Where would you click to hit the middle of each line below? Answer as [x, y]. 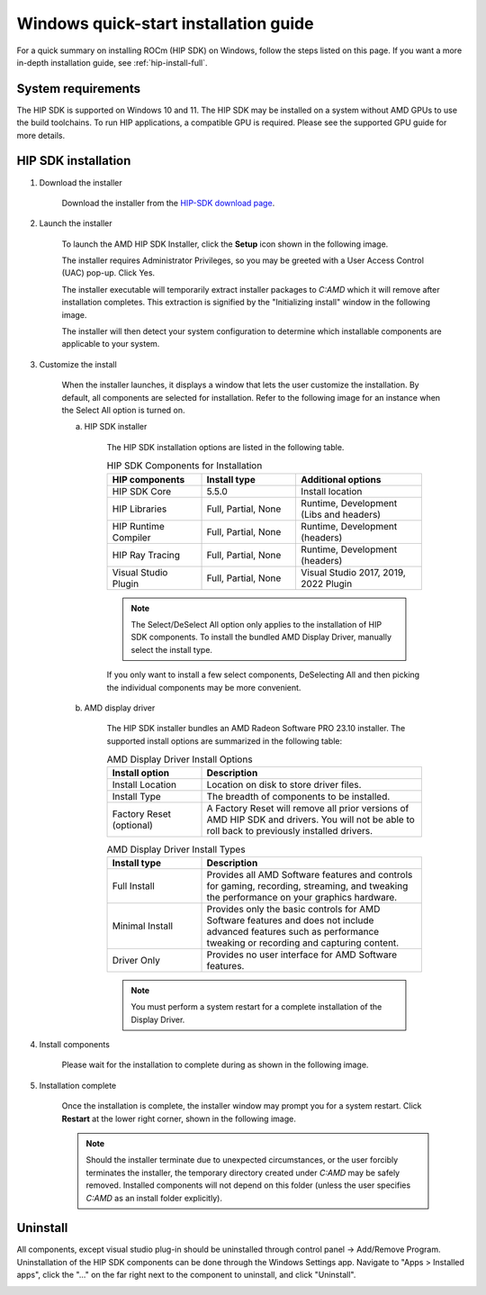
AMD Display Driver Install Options [180, 759]
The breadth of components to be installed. [298, 797]
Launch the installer [76, 223]
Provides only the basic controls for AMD [293, 909]
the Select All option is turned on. [123, 410]
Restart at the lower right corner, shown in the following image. [179, 1118]
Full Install [133, 885]
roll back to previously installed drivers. [290, 831]
